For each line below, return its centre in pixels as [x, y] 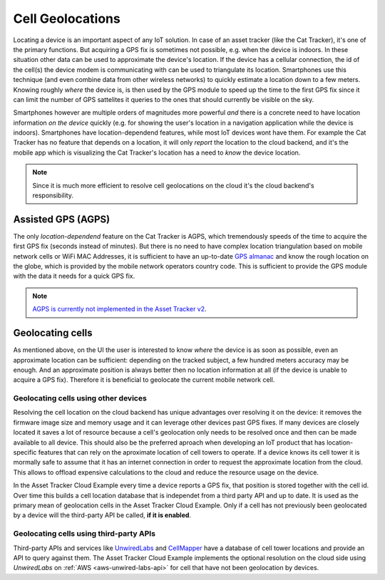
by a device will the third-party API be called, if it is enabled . [102, 515]
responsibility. [53, 195]
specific [25, 452]
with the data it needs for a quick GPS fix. [74, 276]
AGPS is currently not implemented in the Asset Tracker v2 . [119, 309]
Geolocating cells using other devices [80, 398]
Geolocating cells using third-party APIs [84, 534]
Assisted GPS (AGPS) [62, 219]
